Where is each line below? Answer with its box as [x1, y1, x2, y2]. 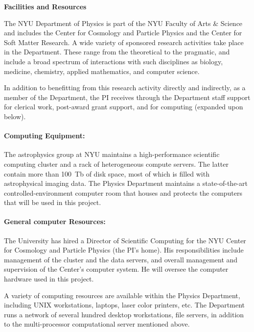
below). [4, 111, 26, 121]
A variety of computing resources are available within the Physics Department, [4, 290, 240, 300]
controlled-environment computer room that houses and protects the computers [4, 187, 243, 198]
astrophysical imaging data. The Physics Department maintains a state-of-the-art [4, 178, 248, 188]
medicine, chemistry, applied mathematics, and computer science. [4, 66, 200, 76]
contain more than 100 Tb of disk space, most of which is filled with [4, 168, 209, 179]
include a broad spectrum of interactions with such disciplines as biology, [4, 56, 223, 66]
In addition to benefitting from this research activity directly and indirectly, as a [4, 82, 246, 93]
